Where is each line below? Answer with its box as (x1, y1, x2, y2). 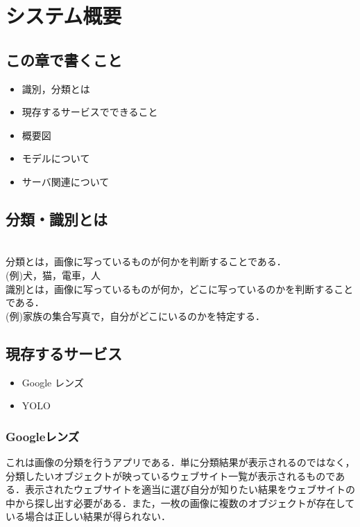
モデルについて (22, 151, 90, 166)
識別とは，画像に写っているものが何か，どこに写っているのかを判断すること (6, 281, 354, 296)
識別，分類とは (22, 81, 90, 96)
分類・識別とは (6, 208, 108, 229)
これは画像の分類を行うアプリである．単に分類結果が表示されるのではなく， (6, 454, 355, 469)
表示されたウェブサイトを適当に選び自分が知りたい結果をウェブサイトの (24, 482, 355, 497)
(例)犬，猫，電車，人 (6, 267, 101, 282)
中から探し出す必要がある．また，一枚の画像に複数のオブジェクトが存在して (6, 495, 355, 510)
